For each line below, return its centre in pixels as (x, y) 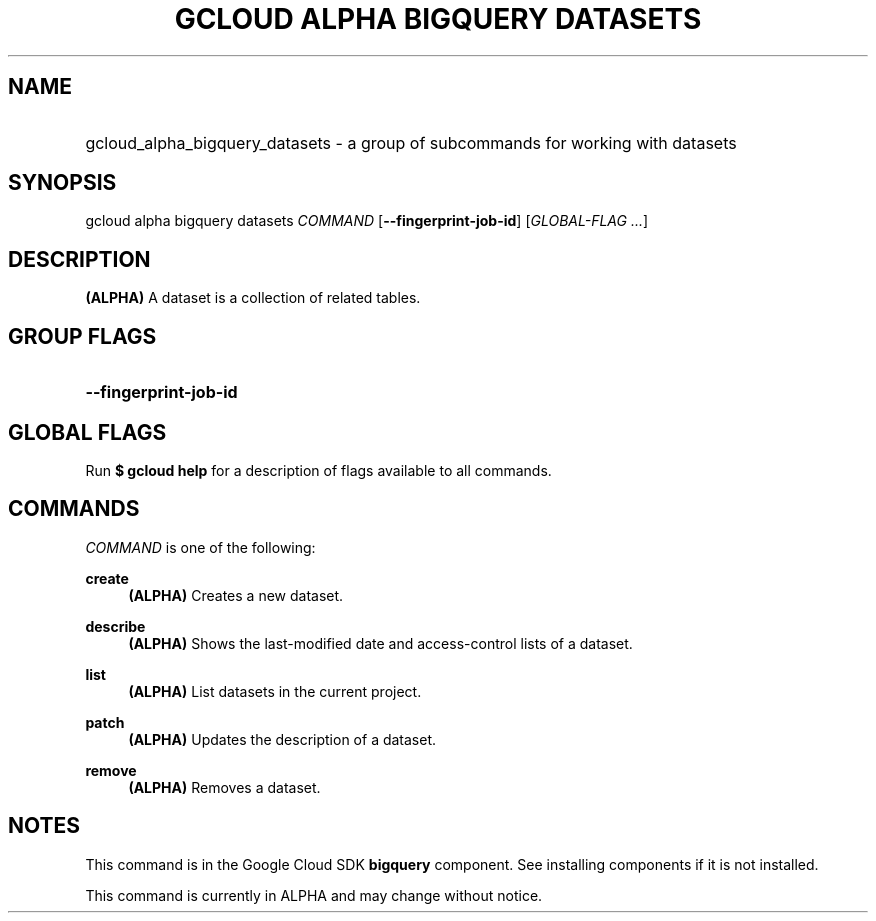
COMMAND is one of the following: (200, 547)
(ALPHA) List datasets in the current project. (275, 691)
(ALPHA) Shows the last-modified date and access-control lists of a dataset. (380, 643)
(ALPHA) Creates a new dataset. (236, 595)
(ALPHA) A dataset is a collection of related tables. (253, 298)
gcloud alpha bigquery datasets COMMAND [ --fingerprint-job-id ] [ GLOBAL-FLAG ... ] (367, 221)
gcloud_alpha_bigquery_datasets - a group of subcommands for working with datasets (411, 142)
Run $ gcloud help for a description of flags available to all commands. (318, 470)
